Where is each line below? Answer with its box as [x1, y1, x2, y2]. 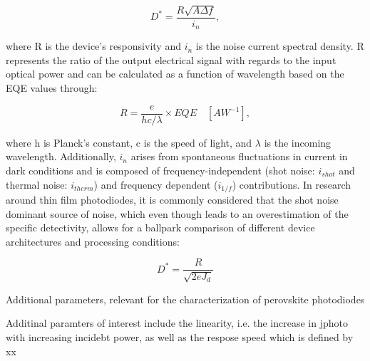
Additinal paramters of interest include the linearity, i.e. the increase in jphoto [6, 315, 348, 330]
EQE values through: [6, 80, 98, 95]
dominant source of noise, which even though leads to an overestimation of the [6, 206, 349, 221]
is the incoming [264, 135, 332, 150]
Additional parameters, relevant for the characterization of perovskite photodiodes [6, 291, 365, 306]
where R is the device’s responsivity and [6, 38, 181, 53]
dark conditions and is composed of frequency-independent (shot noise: [6, 162, 315, 177]
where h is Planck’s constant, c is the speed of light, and [6, 135, 252, 150]
